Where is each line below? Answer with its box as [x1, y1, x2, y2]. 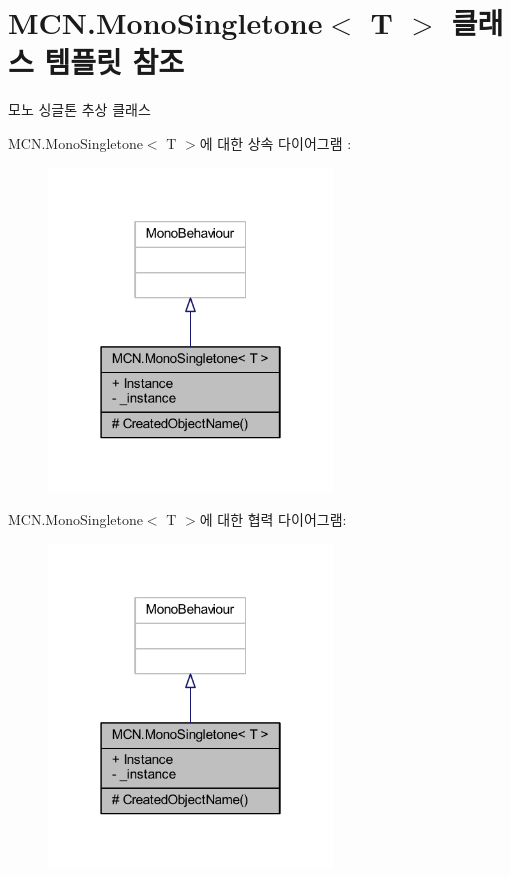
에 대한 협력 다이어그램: [199, 509, 347, 530]
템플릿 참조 [44, 41, 185, 82]
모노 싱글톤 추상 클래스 [8, 99, 151, 120]
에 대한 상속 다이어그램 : [199, 132, 352, 153]
